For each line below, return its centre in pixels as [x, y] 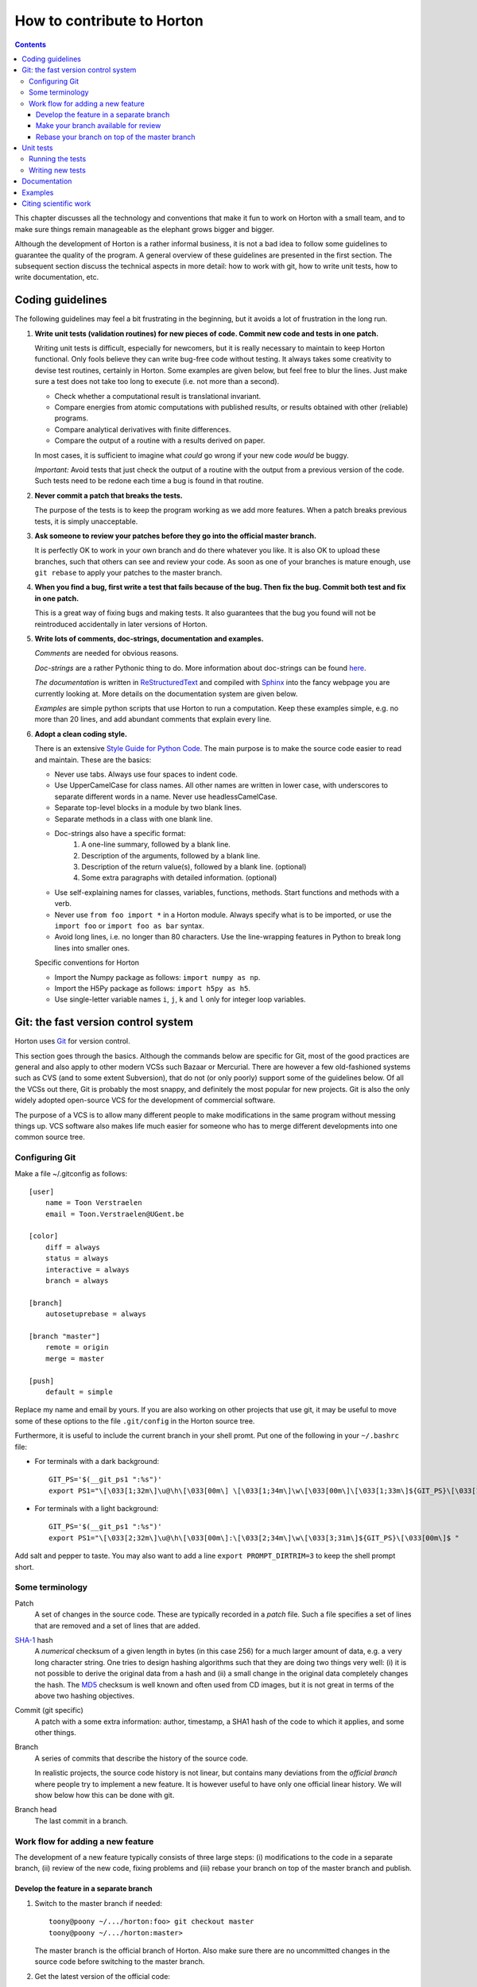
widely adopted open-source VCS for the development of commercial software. [145, 1100]
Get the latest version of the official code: [103, 1976]
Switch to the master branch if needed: [99, 1903]
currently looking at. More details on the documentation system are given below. [166, 693]
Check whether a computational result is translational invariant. [158, 396]
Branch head [36, 1810]
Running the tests [58, 159]
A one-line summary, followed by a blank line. [156, 844]
